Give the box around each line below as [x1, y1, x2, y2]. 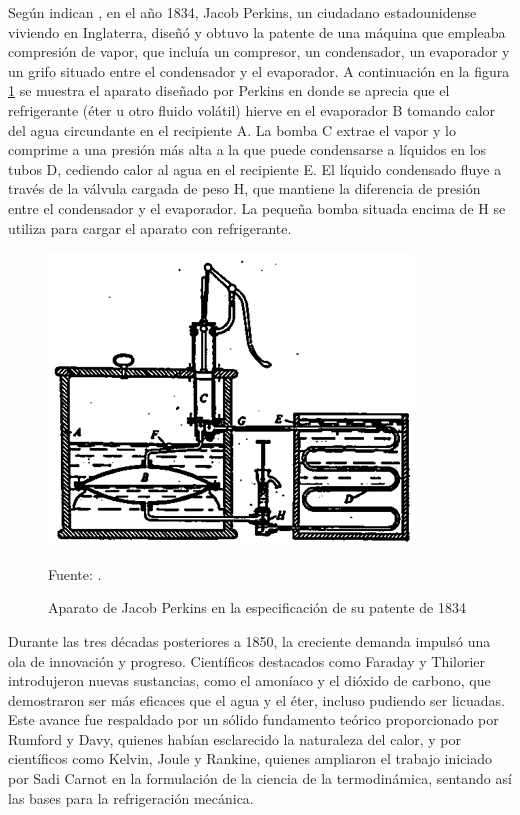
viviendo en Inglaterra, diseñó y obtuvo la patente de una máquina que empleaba [8, 21, 506, 42]
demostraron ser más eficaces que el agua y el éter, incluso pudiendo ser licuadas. [8, 689, 505, 710]
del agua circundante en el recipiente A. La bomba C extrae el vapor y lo [8, 119, 456, 140]
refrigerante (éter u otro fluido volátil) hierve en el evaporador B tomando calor [8, 99, 496, 120]
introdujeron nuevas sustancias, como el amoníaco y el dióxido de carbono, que [8, 670, 491, 691]
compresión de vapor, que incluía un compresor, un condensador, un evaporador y [8, 41, 510, 62]
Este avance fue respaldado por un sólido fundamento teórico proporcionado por [8, 709, 499, 730]
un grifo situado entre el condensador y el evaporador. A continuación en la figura [8, 60, 510, 81]
